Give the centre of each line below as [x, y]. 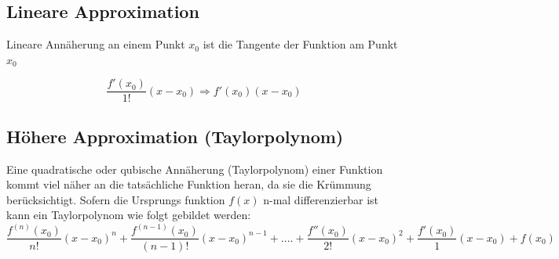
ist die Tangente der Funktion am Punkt [300, 44]
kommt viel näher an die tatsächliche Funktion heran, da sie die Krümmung [189, 184]
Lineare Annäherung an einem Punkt [96, 44]
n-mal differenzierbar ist [321, 199]
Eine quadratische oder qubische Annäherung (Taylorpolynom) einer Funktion [195, 169]
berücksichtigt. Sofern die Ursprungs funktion [116, 199]
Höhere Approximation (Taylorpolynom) [175, 136]
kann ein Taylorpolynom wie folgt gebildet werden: [129, 215]
